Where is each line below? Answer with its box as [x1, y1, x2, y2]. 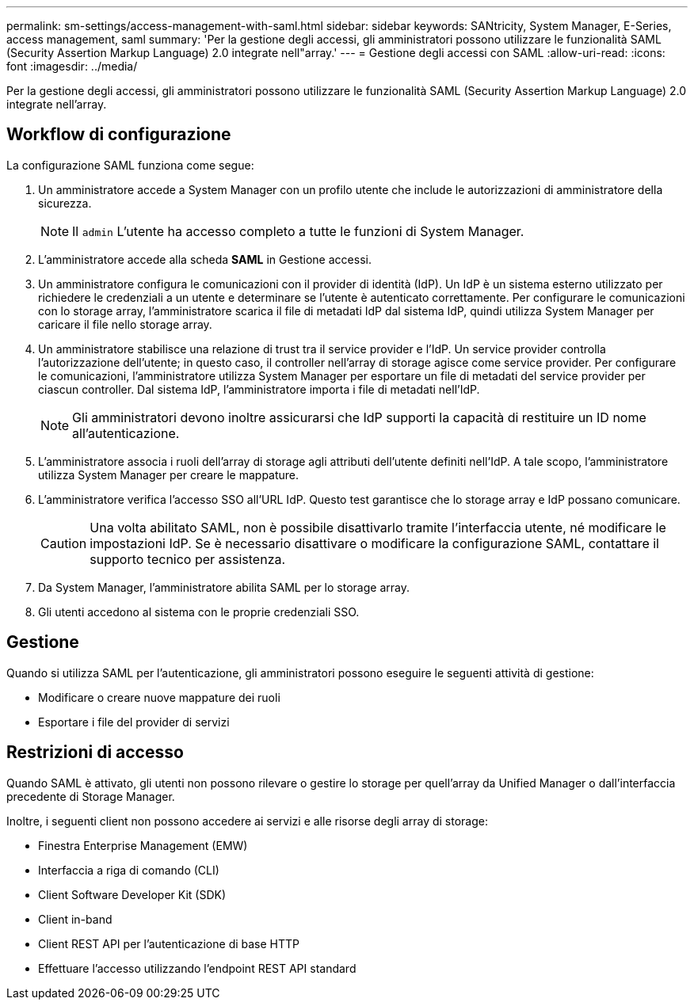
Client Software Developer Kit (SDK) [38, 887, 226, 901]
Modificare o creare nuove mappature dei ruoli [38, 690, 280, 704]
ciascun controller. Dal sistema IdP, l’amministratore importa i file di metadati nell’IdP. [38, 382, 480, 396]
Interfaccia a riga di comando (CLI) [38, 863, 219, 877]
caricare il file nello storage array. [38, 317, 212, 331]
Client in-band [38, 912, 112, 926]
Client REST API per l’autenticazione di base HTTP [38, 936, 300, 951]
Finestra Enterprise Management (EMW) [38, 838, 248, 852]
